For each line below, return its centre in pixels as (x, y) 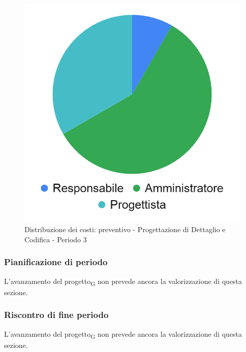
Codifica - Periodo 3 (56, 239)
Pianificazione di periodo (56, 262)
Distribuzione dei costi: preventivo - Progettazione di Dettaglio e (125, 229)
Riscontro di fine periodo (56, 315)
